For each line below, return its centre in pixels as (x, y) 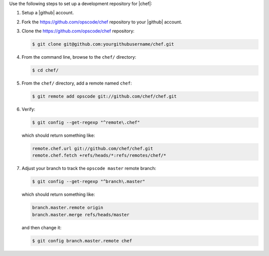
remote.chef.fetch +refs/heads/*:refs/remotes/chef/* (99, 156)
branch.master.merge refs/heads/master (81, 214)
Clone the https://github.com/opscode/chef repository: (78, 31)
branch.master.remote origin (68, 208)
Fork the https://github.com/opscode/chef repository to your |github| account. (102, 22)
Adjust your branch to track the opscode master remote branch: (89, 169)
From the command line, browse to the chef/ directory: (79, 57)
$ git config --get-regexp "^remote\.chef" (86, 123)
